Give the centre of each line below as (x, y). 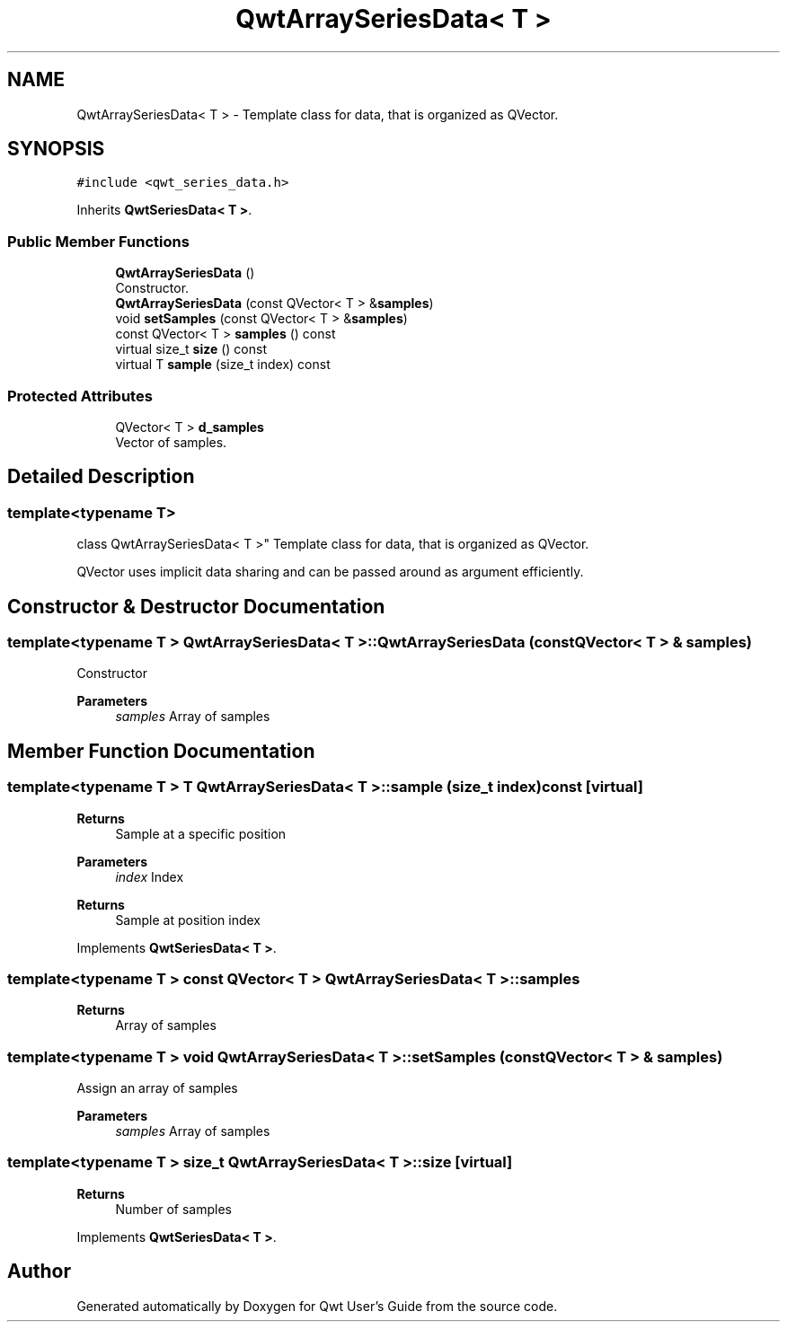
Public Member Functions (98, 241)
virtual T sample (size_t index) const (223, 365)
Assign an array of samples (157, 1088)
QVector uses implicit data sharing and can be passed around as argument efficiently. (330, 572)
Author (39, 1272)
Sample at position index (188, 920)
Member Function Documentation (161, 751)
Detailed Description (101, 477)
